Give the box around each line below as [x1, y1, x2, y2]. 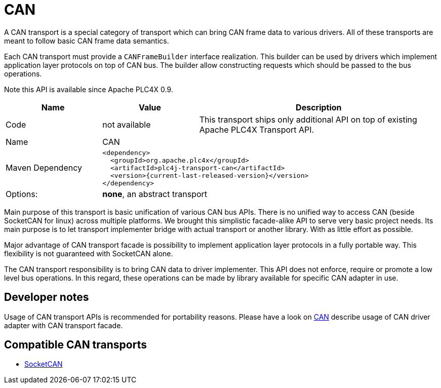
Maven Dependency [6, 163, 83, 173]
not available [102, 119, 151, 130]
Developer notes [4, 291, 89, 304]
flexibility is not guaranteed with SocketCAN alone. [4, 249, 173, 258]
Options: [6, 188, 38, 199]
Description [296, 102, 342, 112]
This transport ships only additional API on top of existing [199, 114, 417, 125]
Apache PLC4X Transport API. [199, 124, 314, 135]
